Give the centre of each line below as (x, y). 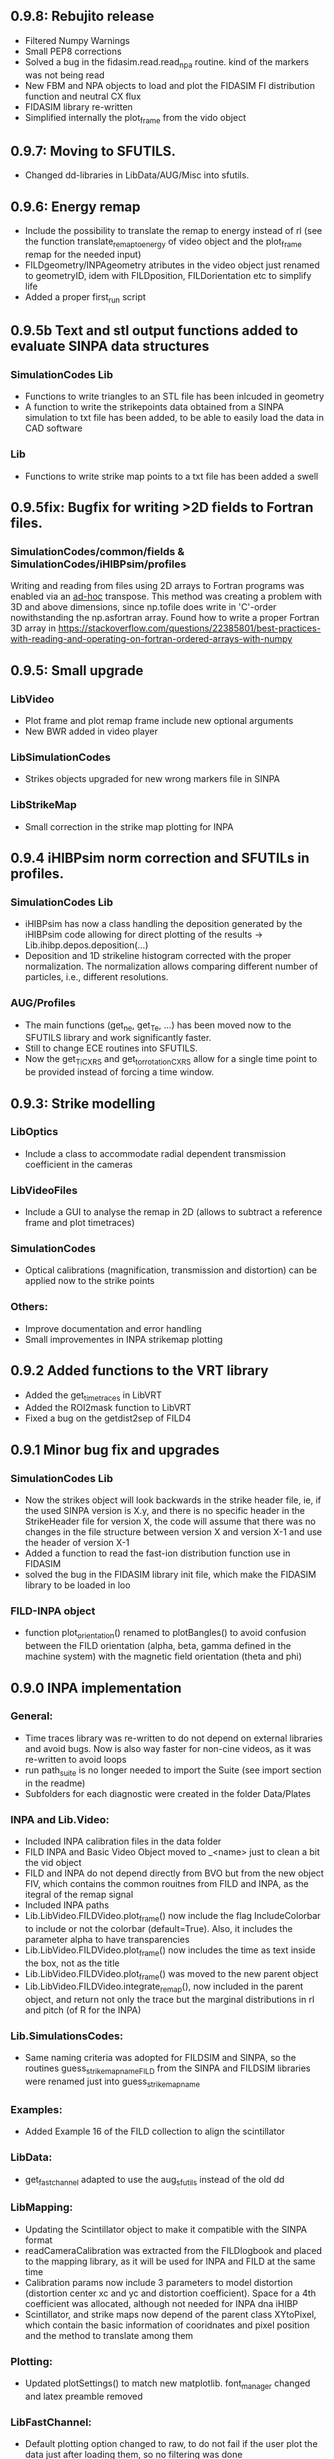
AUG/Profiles (43, 1003)
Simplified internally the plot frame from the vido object (135, 118)
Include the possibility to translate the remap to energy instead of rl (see (173, 231)
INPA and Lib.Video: (60, 1819)
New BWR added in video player (91, 731)
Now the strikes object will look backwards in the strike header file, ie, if (173, 1500)
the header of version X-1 (77, 1543)
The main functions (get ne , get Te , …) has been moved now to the (158, 1026)
